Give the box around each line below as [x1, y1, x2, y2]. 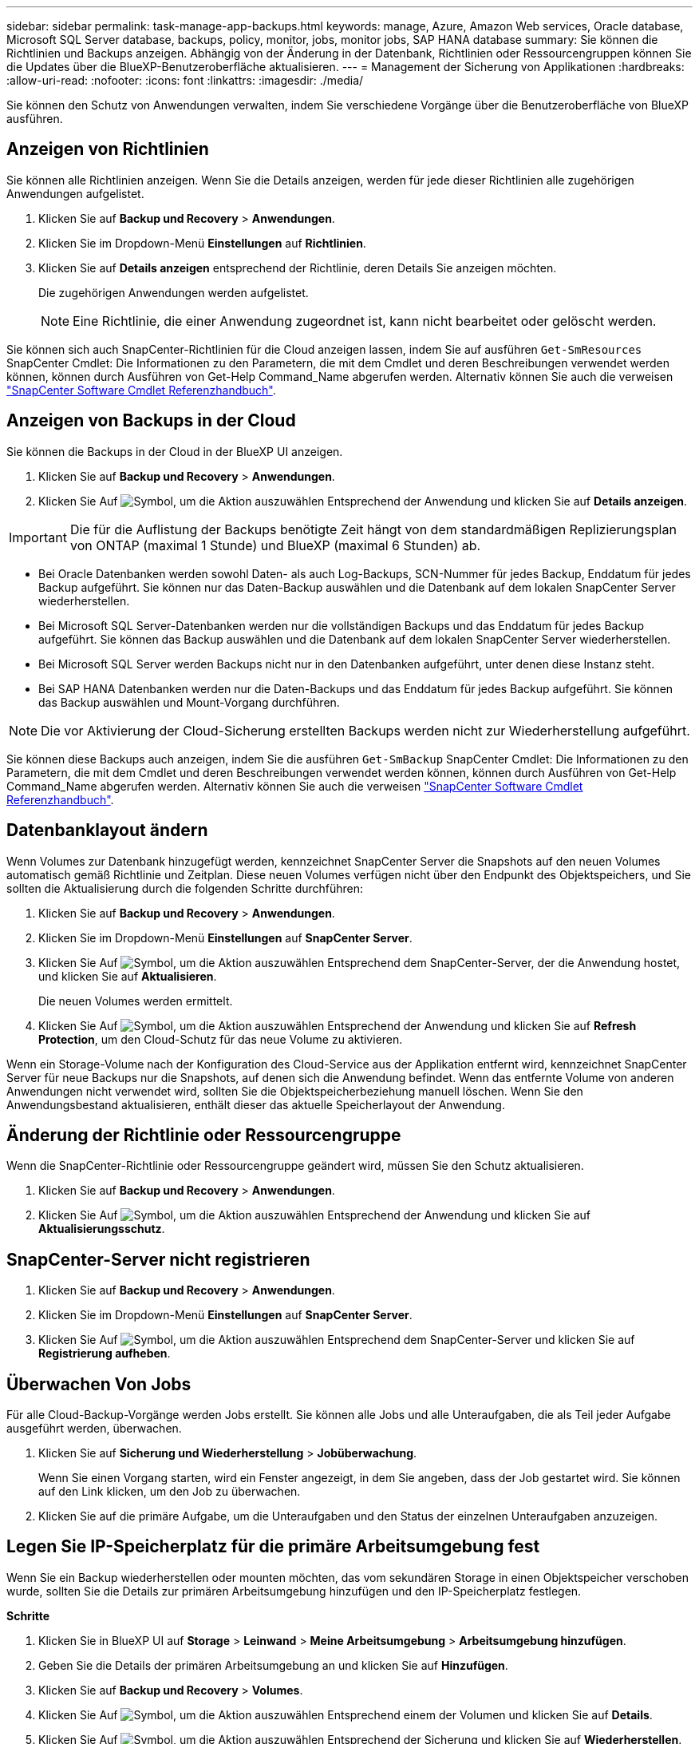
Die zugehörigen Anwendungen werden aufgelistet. [38, 285, 309, 299]
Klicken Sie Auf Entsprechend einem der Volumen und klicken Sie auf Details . [38, 1707, 653, 1722]
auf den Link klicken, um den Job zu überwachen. [38, 1484, 301, 1499]
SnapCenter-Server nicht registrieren [6, 1249, 310, 1270]
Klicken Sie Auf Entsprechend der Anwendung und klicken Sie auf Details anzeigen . [38, 493, 688, 508]
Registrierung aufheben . [38, 1346, 171, 1361]
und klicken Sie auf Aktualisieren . [38, 969, 217, 983]
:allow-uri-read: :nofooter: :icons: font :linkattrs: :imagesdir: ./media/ [6, 73, 364, 87]
